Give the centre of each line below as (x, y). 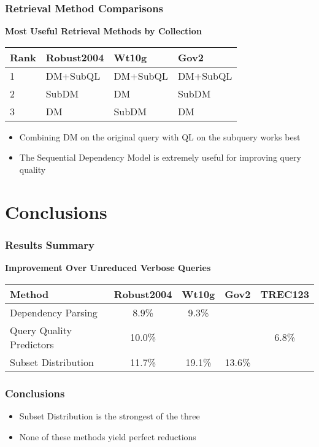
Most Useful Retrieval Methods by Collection (103, 31)
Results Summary (50, 244)
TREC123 (285, 294)
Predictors (32, 344)
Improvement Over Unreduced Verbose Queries (108, 268)
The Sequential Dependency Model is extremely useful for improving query (160, 157)
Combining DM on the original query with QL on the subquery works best (160, 136)
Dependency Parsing (54, 312)
